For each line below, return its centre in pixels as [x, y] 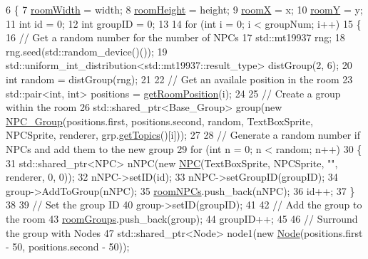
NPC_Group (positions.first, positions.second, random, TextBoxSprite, [159, 121]
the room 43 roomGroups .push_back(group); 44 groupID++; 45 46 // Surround [182, 218]
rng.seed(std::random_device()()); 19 [87, 51]
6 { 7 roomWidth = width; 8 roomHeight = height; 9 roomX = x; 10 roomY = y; [184, 9]
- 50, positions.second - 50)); [68, 247]
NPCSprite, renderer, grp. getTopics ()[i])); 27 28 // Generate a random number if [183, 135]
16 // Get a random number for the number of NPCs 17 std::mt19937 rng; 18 [175, 37]
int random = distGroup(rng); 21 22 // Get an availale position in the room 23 [179, 79]
